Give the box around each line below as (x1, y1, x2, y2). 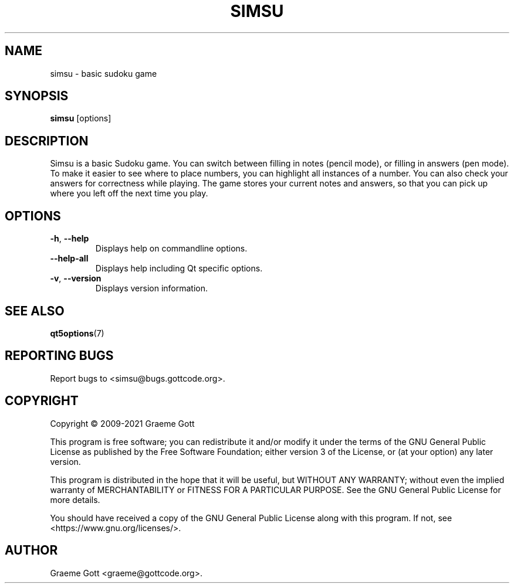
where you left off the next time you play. (50, 188, 208, 199)
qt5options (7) (50, 328, 104, 338)
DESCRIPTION (5, 133, 89, 148)
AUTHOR (5, 543, 58, 558)
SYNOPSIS (5, 89, 69, 104)
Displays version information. (95, 283, 208, 294)
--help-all (50, 253, 89, 264)
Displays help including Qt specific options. (95, 263, 263, 274)
